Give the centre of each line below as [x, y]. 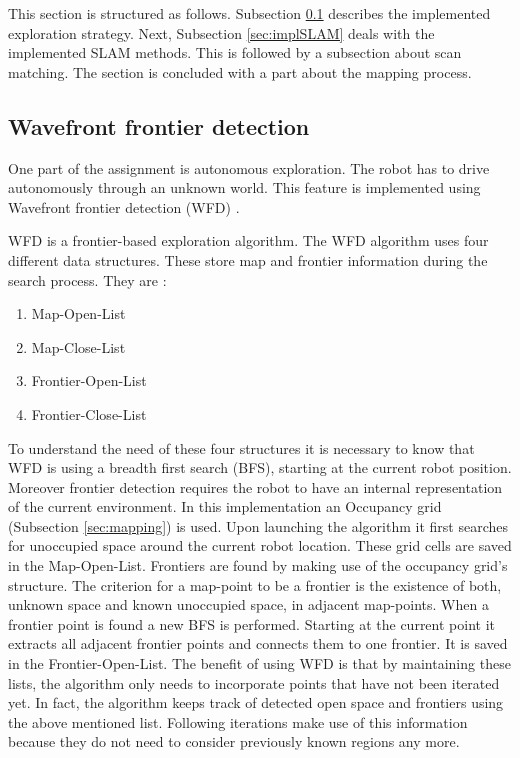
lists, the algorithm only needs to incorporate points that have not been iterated [254, 682]
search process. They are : [87, 279]
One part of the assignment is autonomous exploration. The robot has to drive [249, 167]
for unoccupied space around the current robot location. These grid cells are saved [260, 545]
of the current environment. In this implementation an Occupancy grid [225, 506]
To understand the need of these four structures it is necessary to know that [241, 447]
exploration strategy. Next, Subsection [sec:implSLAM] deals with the [221, 32]
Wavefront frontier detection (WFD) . [124, 206]
